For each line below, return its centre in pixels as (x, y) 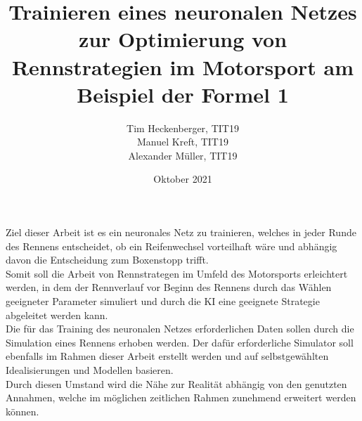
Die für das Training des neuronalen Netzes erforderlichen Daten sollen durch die (180, 329)
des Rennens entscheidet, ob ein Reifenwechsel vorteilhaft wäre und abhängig (172, 246)
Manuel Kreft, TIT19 (183, 142)
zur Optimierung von (183, 39)
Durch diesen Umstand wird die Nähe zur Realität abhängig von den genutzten (176, 383)
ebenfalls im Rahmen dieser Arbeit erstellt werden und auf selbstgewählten (167, 356)
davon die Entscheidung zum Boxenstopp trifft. (107, 260)
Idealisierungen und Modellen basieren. (90, 370)
